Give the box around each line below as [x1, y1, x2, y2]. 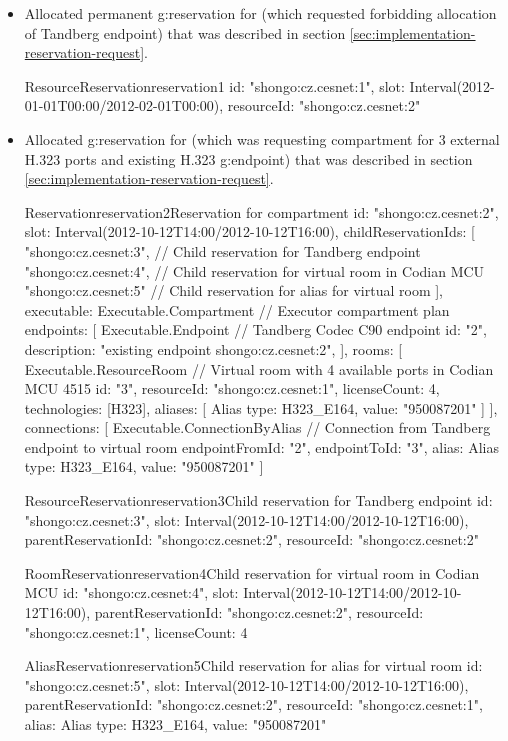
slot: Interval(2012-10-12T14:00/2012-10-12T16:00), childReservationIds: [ [24, 221, 475, 242]
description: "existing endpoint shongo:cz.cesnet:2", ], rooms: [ [24, 338, 403, 359]
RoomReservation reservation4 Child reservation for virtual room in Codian [24, 562, 480, 583]
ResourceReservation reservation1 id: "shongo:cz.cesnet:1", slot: [24, 75, 405, 96]
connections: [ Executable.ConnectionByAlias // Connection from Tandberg [24, 417, 491, 438]
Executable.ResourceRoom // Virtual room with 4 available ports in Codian [24, 358, 494, 379]
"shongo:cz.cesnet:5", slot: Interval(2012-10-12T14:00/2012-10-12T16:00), [24, 674, 469, 695]
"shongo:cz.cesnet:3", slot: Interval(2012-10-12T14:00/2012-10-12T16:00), [24, 509, 469, 530]
